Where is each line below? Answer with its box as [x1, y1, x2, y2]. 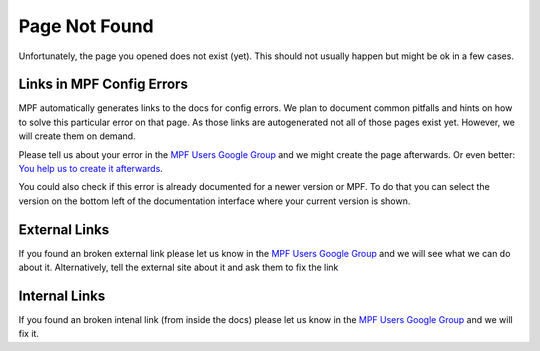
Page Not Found [18, 15, 154, 37]
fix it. [18, 328, 40, 340]
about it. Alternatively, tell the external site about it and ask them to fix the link [18, 261, 339, 274]
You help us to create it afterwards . [18, 163, 164, 175]
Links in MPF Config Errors [18, 76, 189, 93]
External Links [18, 221, 110, 238]
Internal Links [18, 287, 106, 304]
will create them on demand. [18, 130, 136, 142]
